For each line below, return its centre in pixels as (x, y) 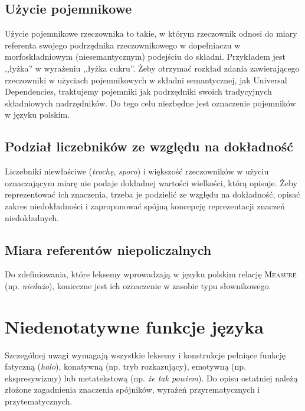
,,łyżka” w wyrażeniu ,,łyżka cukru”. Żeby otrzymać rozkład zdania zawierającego (152, 68)
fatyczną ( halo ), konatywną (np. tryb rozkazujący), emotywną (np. (126, 366)
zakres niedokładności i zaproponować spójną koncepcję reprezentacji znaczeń (145, 205)
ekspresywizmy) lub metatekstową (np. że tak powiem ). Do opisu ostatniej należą (151, 378)
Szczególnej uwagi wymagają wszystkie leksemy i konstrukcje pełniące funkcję (145, 355)
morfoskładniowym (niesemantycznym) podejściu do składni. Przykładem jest (145, 56)
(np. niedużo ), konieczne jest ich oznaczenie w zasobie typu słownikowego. (138, 285)
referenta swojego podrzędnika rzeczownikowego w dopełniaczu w (123, 45)
